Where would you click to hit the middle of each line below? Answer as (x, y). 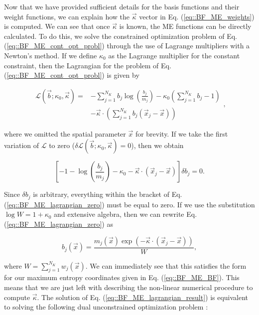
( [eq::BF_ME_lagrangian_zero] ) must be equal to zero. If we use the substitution (129, 204)
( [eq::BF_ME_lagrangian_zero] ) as (59, 224)
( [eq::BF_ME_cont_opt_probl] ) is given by (72, 75)
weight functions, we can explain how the (67, 16)
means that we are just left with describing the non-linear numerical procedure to (129, 287)
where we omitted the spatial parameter (65, 133)
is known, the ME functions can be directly (185, 26)
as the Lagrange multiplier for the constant (174, 55)
